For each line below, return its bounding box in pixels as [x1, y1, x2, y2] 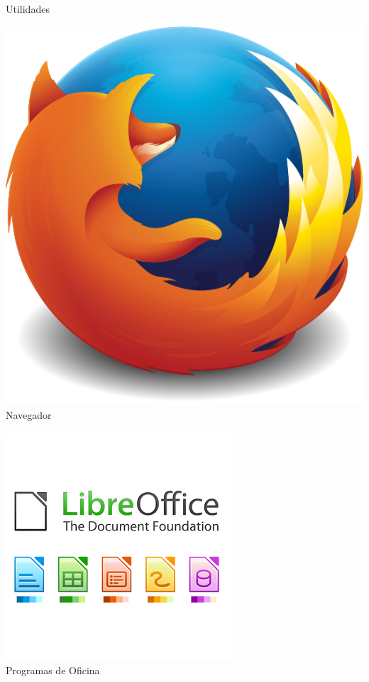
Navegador [6, 407, 52, 422]
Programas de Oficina [6, 662, 100, 677]
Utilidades [6, 1, 50, 16]
